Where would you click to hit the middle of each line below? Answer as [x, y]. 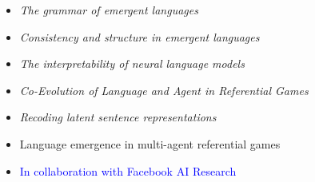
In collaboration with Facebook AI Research [128, 170]
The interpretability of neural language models [132, 63]
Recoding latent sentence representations [118, 117]
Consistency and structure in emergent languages [140, 36]
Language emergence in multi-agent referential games [150, 143]
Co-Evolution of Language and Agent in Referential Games [164, 90]
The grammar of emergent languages [109, 10]
